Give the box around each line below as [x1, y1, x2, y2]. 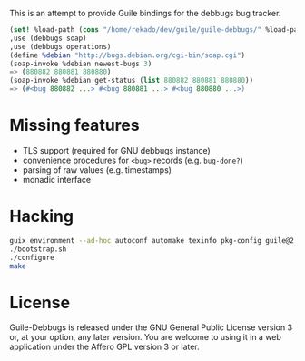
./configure [9, 253, 54, 262]
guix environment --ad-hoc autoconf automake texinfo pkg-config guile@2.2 [9, 236, 302, 245]
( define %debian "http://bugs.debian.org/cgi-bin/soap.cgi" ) [9, 50, 246, 60]
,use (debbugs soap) [9, 34, 88, 43]
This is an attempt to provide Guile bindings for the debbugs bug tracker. [9, 8, 281, 18]
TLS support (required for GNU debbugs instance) [22, 145, 211, 155]
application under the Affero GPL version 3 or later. [9, 341, 200, 353]
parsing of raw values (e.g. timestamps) [22, 164, 172, 175]
